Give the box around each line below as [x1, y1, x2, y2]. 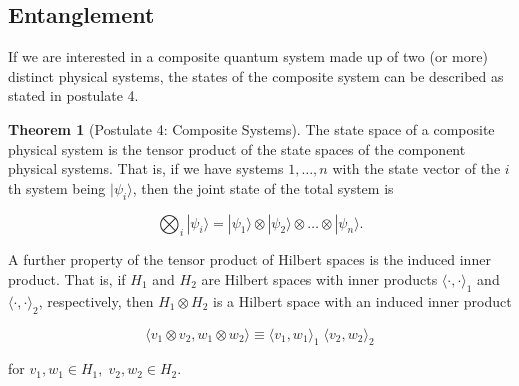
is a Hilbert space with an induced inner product [213, 290, 512, 311]
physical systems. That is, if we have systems [8, 158, 284, 179]
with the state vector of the [332, 158, 501, 179]
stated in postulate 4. [8, 85, 139, 106]
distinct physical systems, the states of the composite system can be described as [8, 65, 504, 86]
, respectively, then [38, 290, 154, 311]
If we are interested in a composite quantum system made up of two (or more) [8, 46, 488, 67]
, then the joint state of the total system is [132, 177, 394, 198]
